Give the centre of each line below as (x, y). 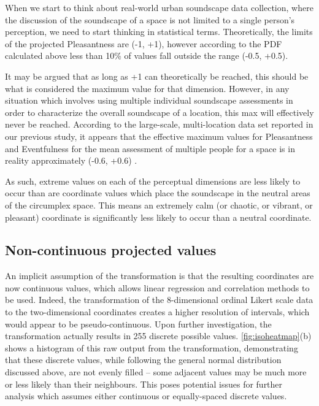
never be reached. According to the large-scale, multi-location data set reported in (159, 124)
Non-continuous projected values (111, 250)
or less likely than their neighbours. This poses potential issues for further (144, 384)
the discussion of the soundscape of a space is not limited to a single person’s (150, 19)
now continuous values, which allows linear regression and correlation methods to (157, 287)
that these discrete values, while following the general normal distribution (143, 360)
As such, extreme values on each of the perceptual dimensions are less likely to (153, 181)
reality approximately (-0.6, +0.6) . (71, 160)
